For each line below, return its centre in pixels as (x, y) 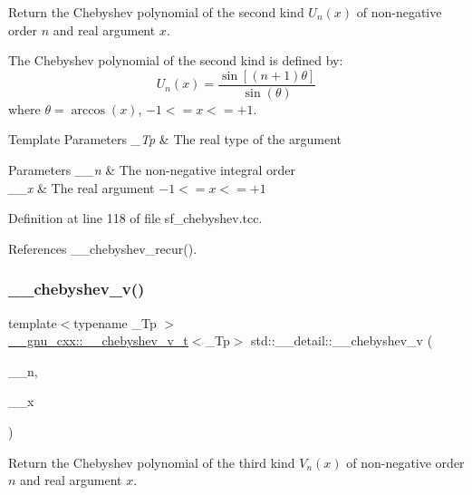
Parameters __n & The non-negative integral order (152, 170)
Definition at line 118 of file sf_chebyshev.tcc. (135, 218)
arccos (88, 110)
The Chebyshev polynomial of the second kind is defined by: (176, 60)
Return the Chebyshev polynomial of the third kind (152, 462)
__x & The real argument (82, 187)
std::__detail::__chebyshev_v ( (342, 340)
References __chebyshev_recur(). (103, 248)
